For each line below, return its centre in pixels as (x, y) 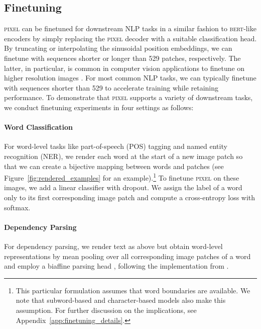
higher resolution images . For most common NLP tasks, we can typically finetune (130, 78)
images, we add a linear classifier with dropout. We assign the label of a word (123, 187)
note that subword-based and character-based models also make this (121, 300)
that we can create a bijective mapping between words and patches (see (114, 166)
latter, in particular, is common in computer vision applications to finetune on (124, 68)
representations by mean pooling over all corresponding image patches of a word (127, 256)
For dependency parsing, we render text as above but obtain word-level (113, 246)
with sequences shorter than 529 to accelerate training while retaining (111, 87)
